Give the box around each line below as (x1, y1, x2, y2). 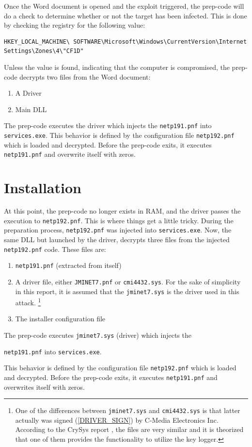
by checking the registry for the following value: (4, 20, 145, 30)
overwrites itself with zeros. (4, 381, 85, 392)
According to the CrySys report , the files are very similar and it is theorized (15, 424, 244, 434)
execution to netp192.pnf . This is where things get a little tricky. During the (4, 215, 234, 225)
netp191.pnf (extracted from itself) (15, 260, 122, 270)
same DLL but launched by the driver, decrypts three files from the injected (4, 234, 230, 244)
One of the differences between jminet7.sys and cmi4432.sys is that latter (15, 405, 240, 415)
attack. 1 (15, 296, 41, 307)
